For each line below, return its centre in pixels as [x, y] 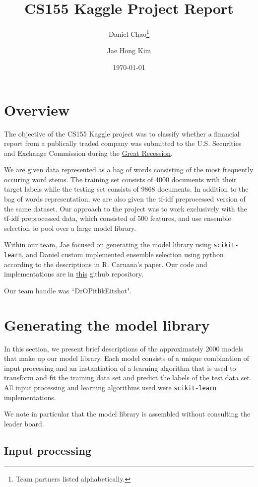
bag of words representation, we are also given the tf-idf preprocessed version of [125, 199]
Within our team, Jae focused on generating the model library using [108, 244]
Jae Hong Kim [129, 50]
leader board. [24, 423]
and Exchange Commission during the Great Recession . [88, 153]
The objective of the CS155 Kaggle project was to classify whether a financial [122, 133]
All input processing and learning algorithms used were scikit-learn [110, 387]
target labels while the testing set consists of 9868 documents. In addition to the [126, 189]
